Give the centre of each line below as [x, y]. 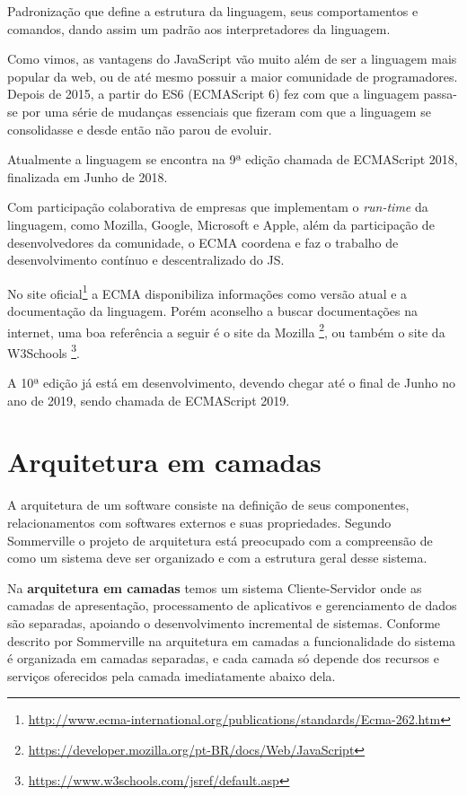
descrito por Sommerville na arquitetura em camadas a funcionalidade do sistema [232, 640]
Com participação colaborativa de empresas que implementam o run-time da [218, 207]
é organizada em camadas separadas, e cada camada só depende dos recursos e [223, 658]
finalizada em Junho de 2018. [88, 176]
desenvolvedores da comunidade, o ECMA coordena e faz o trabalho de [203, 242]
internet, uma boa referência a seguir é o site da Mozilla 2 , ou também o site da [226, 330]
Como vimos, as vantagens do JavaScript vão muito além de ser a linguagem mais [232, 59]
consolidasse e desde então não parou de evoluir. [140, 129]
